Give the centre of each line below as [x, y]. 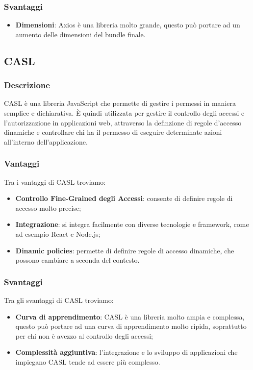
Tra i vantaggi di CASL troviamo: [55, 182]
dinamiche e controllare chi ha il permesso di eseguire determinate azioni [113, 132]
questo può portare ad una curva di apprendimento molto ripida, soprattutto [131, 326]
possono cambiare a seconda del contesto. [77, 260]
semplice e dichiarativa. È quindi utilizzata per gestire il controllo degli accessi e [124, 113]
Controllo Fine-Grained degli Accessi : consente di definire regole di [124, 198]
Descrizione [27, 85]
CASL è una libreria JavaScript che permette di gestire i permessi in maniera [120, 103]
